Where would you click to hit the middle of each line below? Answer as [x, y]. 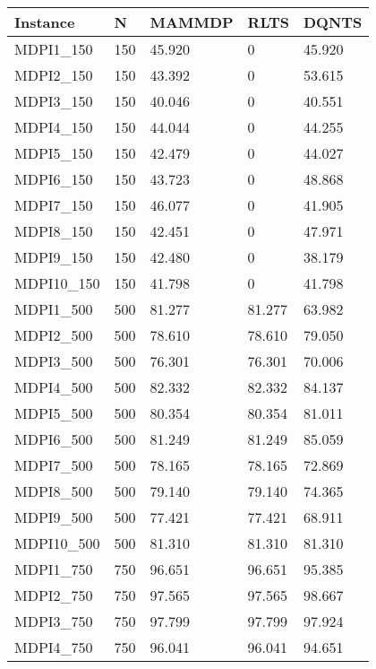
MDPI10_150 [57, 283]
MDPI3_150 [54, 101]
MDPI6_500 [54, 439]
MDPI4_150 [54, 127]
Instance [45, 22]
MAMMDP [192, 22]
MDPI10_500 [57, 543]
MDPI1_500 [54, 309]
